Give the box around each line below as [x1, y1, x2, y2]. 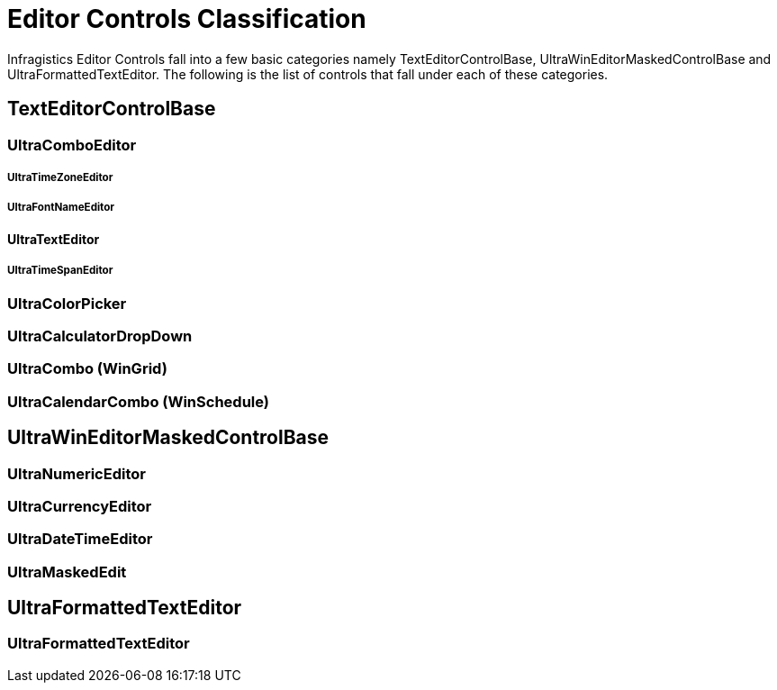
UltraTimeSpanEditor [7, 264, 113, 277]
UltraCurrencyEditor [7, 496, 152, 515]
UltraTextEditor [7, 231, 100, 247]
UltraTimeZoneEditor [7, 170, 113, 184]
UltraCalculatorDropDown [7, 326, 193, 345]
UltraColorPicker [7, 294, 127, 313]
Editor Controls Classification [7, 4, 366, 34]
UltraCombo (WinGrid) [7, 359, 167, 378]
